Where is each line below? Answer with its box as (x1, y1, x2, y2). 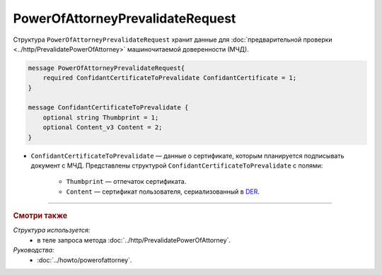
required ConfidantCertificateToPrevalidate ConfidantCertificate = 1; (42, 74, 297, 82)
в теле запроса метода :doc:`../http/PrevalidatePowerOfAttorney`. (37, 235, 231, 244)
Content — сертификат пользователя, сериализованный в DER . (66, 187, 260, 196)
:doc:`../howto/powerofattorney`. (37, 255, 132, 264)
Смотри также (13, 211, 68, 221)
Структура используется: (13, 226, 91, 235)
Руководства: (13, 246, 54, 254)
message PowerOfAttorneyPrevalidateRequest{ (28, 64, 185, 72)
